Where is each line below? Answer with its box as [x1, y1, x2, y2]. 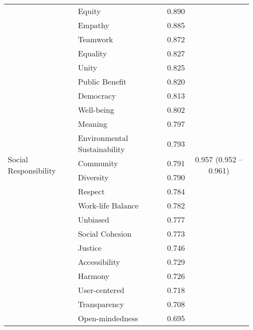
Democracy [78, 90, 116, 101]
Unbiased [78, 214, 109, 225]
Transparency [78, 298, 124, 310]
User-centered [78, 284, 125, 295]
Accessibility [78, 256, 120, 267]
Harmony [78, 270, 109, 281]
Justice [78, 242, 102, 253]
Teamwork [78, 34, 113, 45]
